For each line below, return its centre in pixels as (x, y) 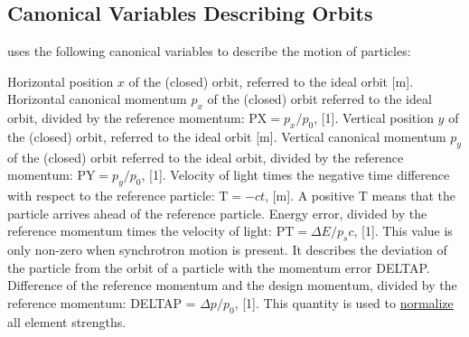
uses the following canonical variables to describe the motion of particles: (209, 51)
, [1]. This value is (403, 231)
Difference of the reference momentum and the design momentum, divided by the (232, 285)
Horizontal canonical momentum (97, 99)
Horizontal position (61, 81)
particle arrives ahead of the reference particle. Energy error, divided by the (217, 213)
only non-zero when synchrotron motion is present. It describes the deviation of (227, 250)
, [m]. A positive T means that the (361, 196)
